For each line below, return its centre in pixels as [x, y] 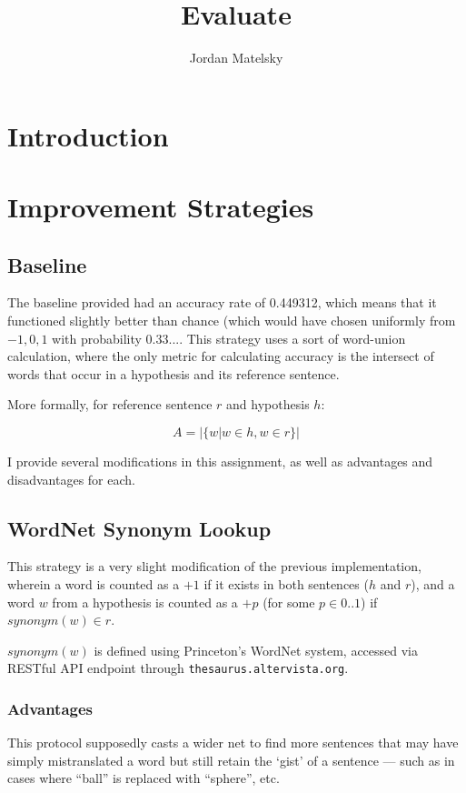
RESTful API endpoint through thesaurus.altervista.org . [178, 668]
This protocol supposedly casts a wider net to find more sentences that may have [233, 743]
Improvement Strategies [161, 207]
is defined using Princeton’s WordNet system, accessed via [256, 650]
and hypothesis [268, 404]
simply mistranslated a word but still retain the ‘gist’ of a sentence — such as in [231, 760]
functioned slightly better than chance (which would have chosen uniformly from [232, 321]
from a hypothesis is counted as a [145, 602]
